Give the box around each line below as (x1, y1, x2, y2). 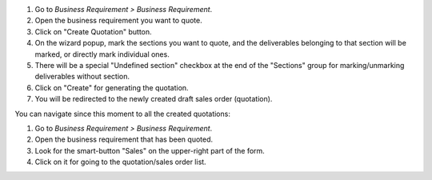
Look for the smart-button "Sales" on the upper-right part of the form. (34, 146, 266, 155)
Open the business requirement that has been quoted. (34, 134, 214, 144)
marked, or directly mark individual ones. (34, 49, 170, 59)
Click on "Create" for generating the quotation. (34, 82, 189, 92)
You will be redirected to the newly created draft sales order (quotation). (34, 94, 273, 104)
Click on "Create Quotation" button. (34, 26, 152, 36)
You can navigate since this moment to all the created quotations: (14, 109, 231, 118)
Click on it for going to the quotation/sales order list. (34, 157, 207, 167)
